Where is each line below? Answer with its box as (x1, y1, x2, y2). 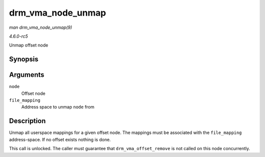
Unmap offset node (9, 42, 49, 48)
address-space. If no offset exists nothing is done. (9, 136, 111, 142)
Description (9, 117, 46, 125)
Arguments (9, 71, 45, 79)
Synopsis (9, 55, 39, 64)
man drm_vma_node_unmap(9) (9, 24, 72, 30)
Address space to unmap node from (21, 104, 95, 110)
